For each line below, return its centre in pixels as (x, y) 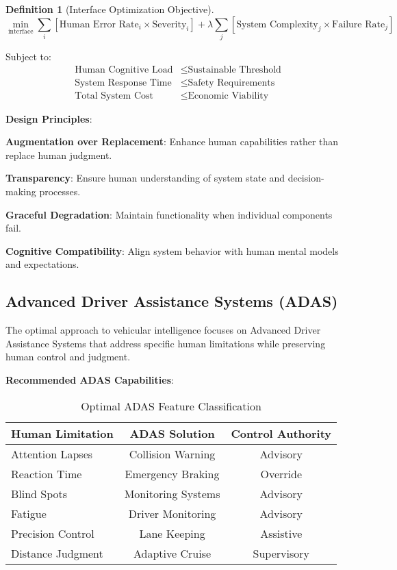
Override (281, 473)
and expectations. (42, 264)
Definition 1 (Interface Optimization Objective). (110, 9)
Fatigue (29, 513)
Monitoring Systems (172, 493)
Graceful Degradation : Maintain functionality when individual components (169, 214)
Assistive (281, 533)
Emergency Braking (172, 473)
